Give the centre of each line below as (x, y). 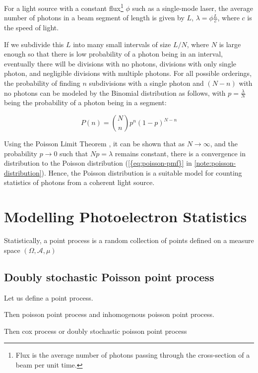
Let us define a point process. (49, 297)
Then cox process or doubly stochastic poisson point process (96, 331)
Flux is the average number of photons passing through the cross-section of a (133, 355)
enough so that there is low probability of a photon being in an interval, (113, 54)
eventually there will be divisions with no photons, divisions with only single (120, 63)
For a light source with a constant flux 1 (64, 7)
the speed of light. (32, 28)
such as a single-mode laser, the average (193, 8)
